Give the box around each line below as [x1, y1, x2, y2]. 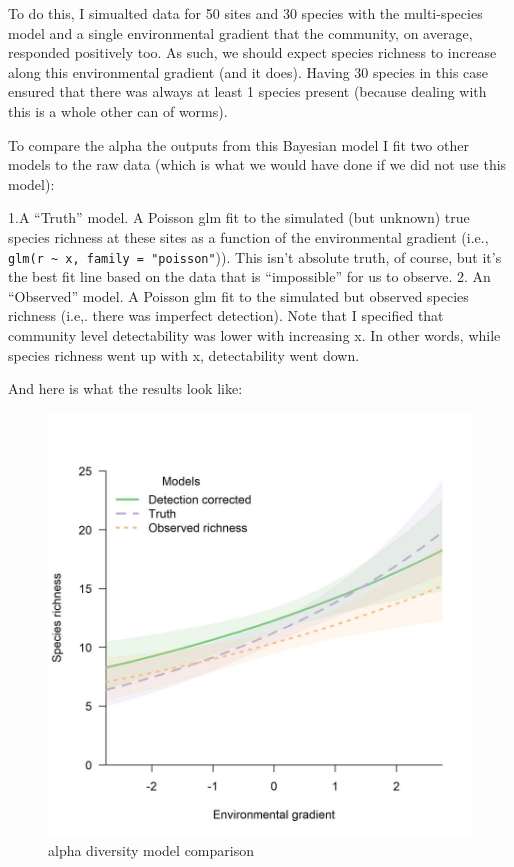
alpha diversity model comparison [48, 840, 254, 861]
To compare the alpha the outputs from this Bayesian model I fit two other [8, 134, 469, 155]
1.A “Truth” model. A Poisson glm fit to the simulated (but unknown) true [8, 207, 470, 228]
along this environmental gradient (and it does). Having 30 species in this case [8, 61, 489, 82]
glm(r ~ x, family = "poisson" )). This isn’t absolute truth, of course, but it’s [8, 246, 502, 267]
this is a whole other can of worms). [8, 100, 228, 121]
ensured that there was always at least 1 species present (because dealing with [8, 81, 487, 102]
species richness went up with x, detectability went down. [8, 344, 360, 365]
